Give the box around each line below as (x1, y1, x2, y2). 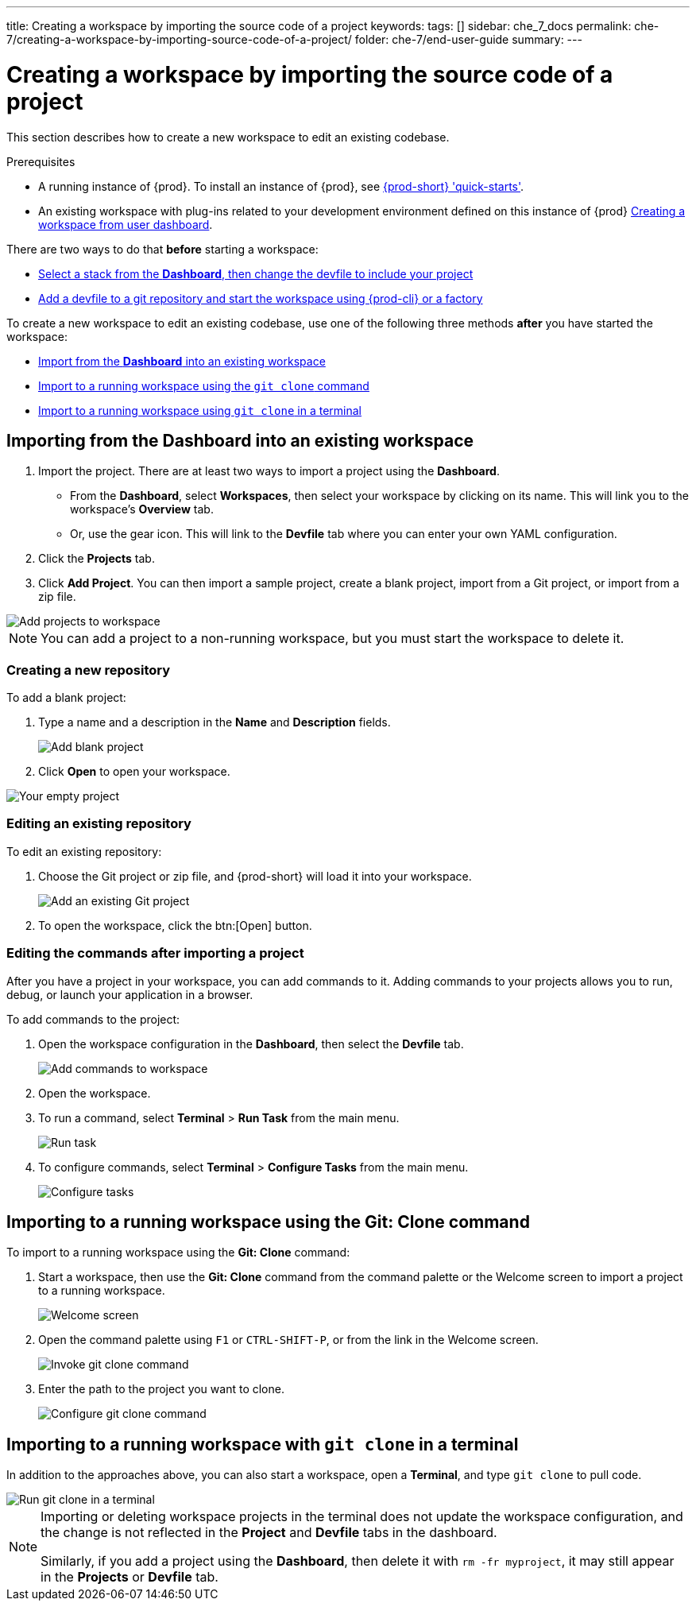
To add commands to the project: (6, 1012, 180, 1026)
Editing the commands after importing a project (6, 945, 304, 962)
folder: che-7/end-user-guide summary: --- (354, 33, 582, 46)
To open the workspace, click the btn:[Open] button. (38, 918, 312, 932)
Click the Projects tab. (38, 552, 155, 566)
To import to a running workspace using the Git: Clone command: (6, 1245, 350, 1260)
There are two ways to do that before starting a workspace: (6, 242, 319, 256)
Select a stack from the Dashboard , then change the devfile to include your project (38, 266, 474, 281)
